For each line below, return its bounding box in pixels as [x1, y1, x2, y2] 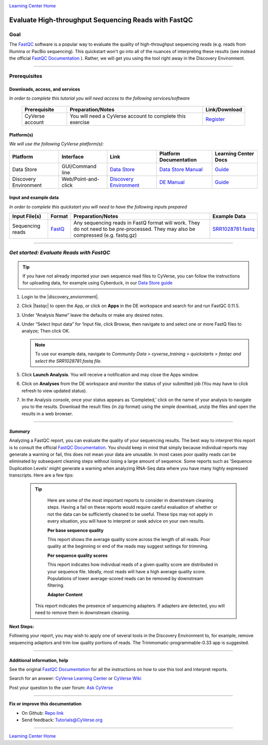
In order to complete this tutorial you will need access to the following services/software [9, 95, 190, 101]
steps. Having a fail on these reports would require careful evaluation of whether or [47, 504, 218, 510]
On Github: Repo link [21, 710, 64, 716]
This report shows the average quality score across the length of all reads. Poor [47, 536, 210, 542]
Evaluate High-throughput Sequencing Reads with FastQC [9, 15, 193, 24]
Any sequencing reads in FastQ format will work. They [73, 219, 201, 226]
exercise [69, 119, 90, 126]
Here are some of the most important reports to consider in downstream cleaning [47, 497, 213, 503]
